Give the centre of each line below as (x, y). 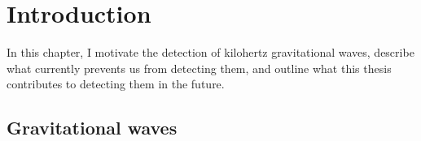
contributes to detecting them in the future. (116, 84)
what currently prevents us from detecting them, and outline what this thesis (199, 68)
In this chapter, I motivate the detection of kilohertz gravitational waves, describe (210, 52)
